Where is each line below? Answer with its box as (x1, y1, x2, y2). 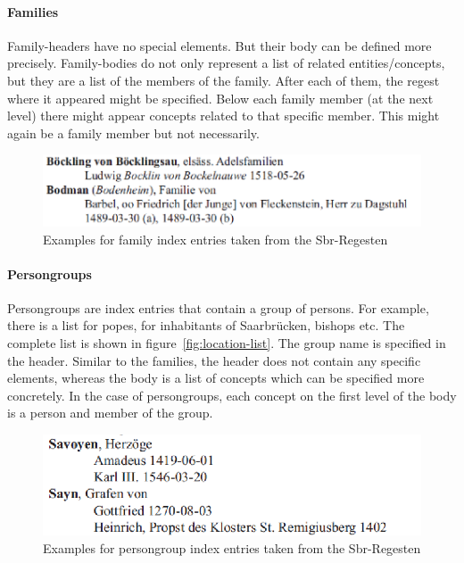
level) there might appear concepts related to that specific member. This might (7, 106, 440, 125)
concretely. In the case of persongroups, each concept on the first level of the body (7, 385, 457, 404)
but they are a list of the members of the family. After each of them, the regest (7, 70, 440, 89)
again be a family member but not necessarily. (7, 123, 260, 142)
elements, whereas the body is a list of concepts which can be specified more (7, 368, 425, 387)
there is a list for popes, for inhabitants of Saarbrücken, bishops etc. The (7, 316, 405, 335)
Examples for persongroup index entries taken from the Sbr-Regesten (43, 538, 421, 557)
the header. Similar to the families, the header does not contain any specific (7, 351, 421, 369)
